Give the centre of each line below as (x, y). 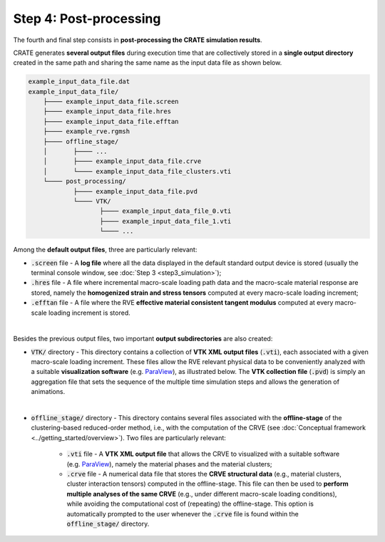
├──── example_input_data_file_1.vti (165, 221)
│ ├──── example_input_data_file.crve (122, 161)
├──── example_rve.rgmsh (87, 131)
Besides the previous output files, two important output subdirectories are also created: (143, 339)
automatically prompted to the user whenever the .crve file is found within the (183, 514)
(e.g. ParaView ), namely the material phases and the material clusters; (169, 464)
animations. (48, 392)
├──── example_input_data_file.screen (111, 102)
